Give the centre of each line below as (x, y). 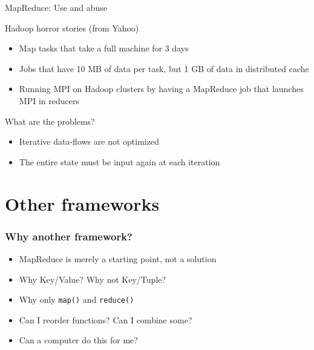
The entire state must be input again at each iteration (119, 161)
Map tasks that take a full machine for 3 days (104, 48)
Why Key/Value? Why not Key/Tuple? (93, 279)
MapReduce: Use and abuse (56, 7)
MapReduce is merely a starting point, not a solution (118, 258)
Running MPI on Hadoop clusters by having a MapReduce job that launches (161, 89)
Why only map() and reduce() (77, 299)
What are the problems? (50, 121)
